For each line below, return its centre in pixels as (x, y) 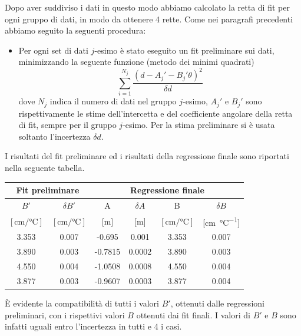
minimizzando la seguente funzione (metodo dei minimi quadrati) (136, 62)
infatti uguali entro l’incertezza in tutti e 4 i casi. (93, 326)
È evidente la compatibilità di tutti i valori (82, 303)
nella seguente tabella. (45, 168)
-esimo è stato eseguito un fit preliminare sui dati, (184, 50)
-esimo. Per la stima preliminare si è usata (199, 125)
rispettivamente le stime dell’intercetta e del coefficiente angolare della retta (156, 113)
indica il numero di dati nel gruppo (113, 101)
